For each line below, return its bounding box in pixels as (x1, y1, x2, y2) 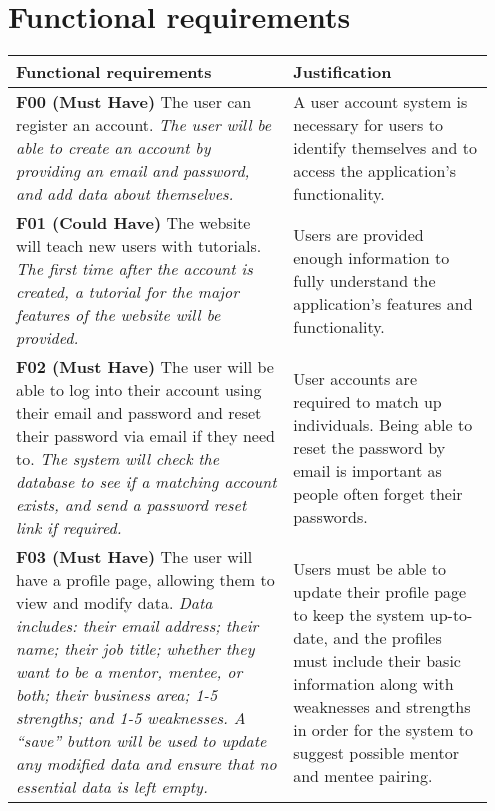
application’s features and (293, 291, 473, 315)
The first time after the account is (16, 257, 253, 281)
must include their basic (293, 648, 461, 672)
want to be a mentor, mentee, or (16, 660, 243, 684)
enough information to (293, 245, 450, 269)
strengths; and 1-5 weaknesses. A (16, 706, 246, 730)
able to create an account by (16, 136, 211, 160)
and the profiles (333, 625, 442, 649)
